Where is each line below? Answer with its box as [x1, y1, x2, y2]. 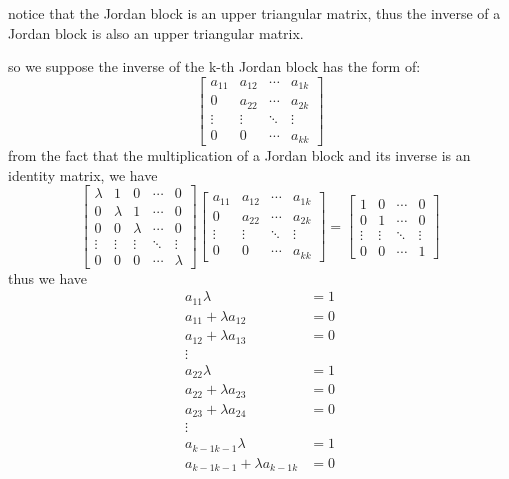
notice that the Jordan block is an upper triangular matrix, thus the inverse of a [8, 3, 501, 23]
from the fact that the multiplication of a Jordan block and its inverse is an [8, 145, 471, 166]
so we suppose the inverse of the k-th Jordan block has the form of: [8, 56, 421, 77]
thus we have [8, 267, 88, 288]
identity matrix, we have [8, 164, 158, 185]
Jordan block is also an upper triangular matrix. [8, 22, 304, 43]
